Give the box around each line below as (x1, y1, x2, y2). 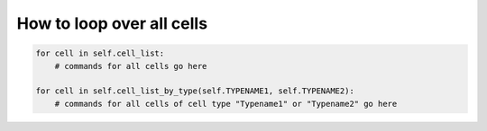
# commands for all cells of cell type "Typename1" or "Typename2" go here (54, 99, 398, 109)
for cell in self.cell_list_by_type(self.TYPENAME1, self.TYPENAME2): (35, 86, 355, 96)
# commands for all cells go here (54, 61, 207, 71)
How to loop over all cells (16, 13, 207, 33)
